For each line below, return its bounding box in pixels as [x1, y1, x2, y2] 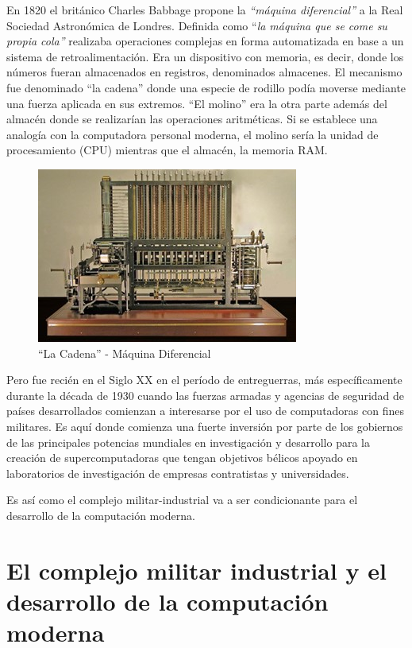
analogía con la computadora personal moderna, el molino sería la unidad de [6, 126, 379, 142]
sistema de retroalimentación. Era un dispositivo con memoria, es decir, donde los [6, 48, 404, 64]
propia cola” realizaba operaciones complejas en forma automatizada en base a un [6, 33, 404, 49]
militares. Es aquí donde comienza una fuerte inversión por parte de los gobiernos [6, 417, 403, 434]
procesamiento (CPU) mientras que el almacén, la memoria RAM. [6, 142, 328, 158]
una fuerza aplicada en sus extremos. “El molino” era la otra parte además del [6, 95, 387, 111]
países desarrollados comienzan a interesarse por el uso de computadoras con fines [6, 402, 404, 419]
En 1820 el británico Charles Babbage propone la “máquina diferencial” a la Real [6, 2, 403, 17]
